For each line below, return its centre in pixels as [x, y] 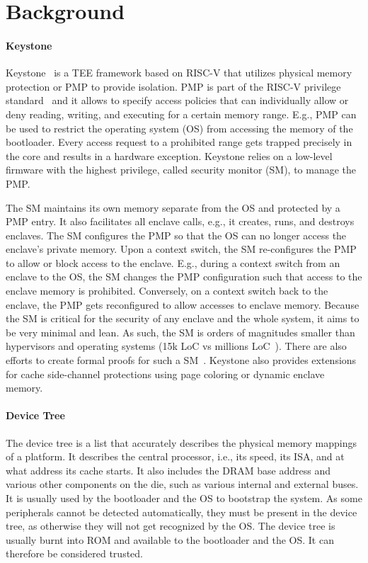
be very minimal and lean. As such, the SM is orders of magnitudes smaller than [180, 332]
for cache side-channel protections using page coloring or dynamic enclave [165, 374]
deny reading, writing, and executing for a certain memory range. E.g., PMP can [181, 114]
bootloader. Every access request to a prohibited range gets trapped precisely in [179, 142]
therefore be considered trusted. [74, 553]
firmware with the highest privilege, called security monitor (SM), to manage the [181, 170]
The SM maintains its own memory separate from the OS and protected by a [173, 207]
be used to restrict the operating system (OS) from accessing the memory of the [179, 128]
